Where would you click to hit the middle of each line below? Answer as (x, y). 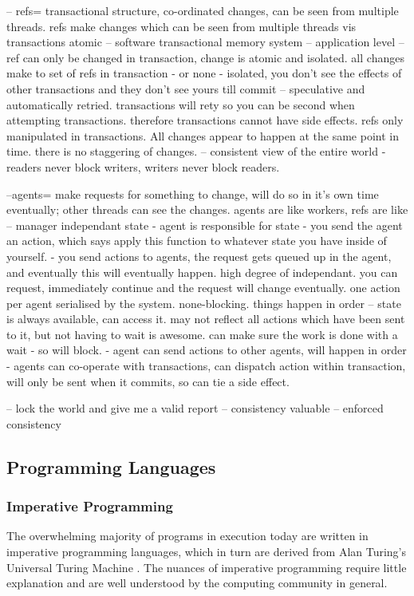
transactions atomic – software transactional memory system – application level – (205, 42)
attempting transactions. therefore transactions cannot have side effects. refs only (205, 120)
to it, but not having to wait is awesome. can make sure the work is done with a (202, 334)
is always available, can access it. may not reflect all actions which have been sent (206, 319)
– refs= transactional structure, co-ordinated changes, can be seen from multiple (203, 10)
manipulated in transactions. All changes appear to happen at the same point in (203, 135)
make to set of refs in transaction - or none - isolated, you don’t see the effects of (204, 73)
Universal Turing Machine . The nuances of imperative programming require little (207, 567)
